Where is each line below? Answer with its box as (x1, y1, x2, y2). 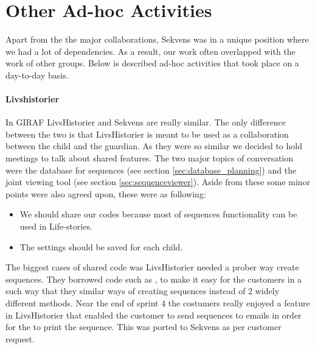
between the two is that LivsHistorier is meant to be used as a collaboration (5, 127, 289, 140)
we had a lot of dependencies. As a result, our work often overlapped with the (5, 44, 296, 57)
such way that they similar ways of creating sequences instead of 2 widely (5, 284, 280, 297)
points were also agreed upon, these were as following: (5, 187, 206, 200)
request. (5, 332, 35, 345)
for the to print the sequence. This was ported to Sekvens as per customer (5, 320, 282, 333)
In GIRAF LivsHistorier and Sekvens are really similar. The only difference (5, 116, 286, 129)
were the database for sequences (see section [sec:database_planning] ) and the (5, 163, 297, 176)
